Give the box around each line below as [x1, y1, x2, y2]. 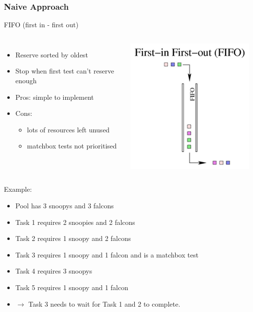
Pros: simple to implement [15, 92, 94, 102]
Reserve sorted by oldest [15, 49, 88, 59]
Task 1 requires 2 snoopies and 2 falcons [15, 217, 135, 227]
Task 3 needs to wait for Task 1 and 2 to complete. [28, 298, 181, 309]
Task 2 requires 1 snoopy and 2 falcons [15, 233, 131, 243]
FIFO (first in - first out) [4, 19, 79, 30]
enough [15, 75, 37, 85]
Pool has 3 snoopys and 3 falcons [15, 200, 114, 210]
